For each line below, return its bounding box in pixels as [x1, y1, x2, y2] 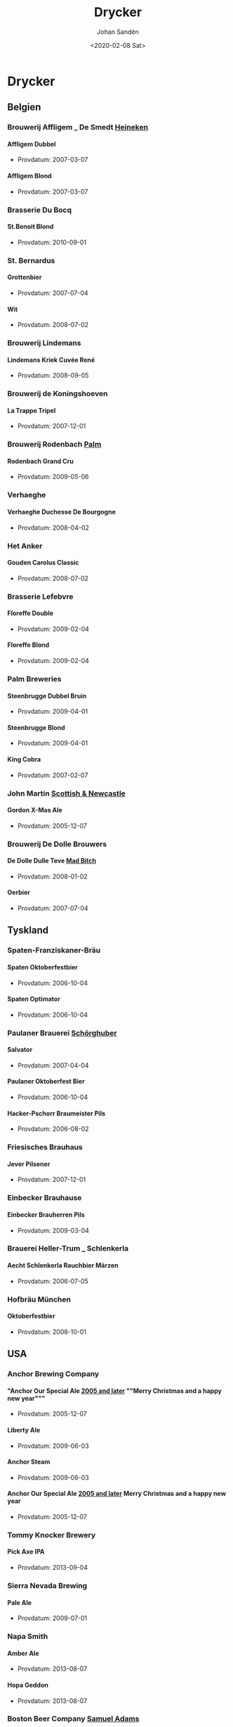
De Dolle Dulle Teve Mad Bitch [7, 857, 97, 865]
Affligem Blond [7, 172, 52, 180]
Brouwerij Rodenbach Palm [7, 440, 102, 450]
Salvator [7, 1046, 33, 1054]
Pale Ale [7, 1598, 32, 1607]
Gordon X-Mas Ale [7, 806, 63, 815]
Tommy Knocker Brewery [7, 1530, 96, 1540]
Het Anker [7, 540, 43, 550]
